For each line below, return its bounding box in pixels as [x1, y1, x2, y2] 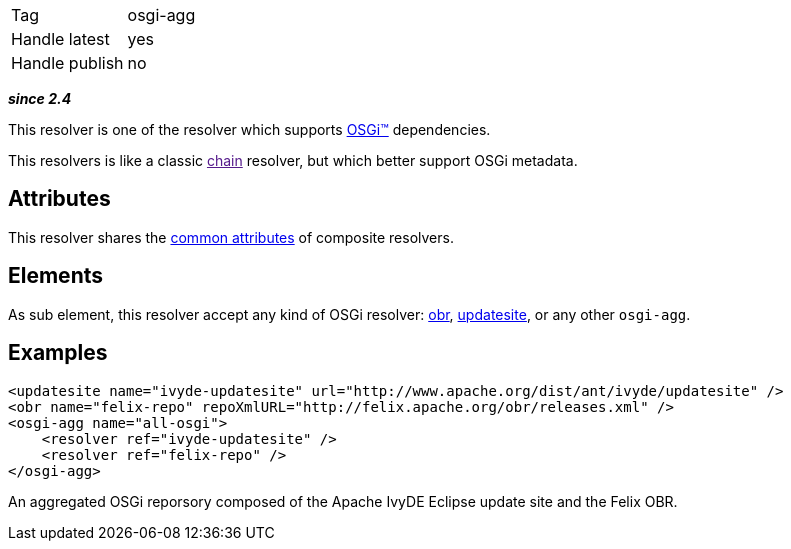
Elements [8, 263, 104, 289]
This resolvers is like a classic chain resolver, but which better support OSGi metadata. [8, 152, 578, 169]
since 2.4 [8, 90, 72, 107]
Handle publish [11, 53, 124, 73]
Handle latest [11, 29, 110, 49]
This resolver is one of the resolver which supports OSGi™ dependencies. [8, 121, 491, 138]
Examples [8, 340, 108, 366]
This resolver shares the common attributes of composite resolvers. [8, 228, 454, 246]
